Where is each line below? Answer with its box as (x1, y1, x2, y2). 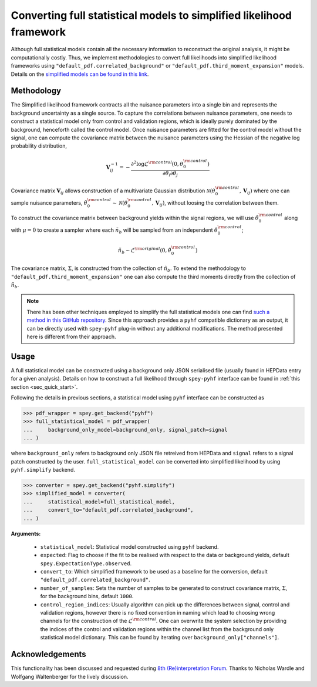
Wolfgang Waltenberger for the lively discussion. (11, 673, 129, 680)
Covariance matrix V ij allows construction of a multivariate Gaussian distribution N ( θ (11, 187, 215, 195)
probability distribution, (11, 142, 68, 149)
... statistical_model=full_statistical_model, (23, 498, 176, 505)
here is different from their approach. (26, 333, 116, 340)
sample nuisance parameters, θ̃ (11, 199, 87, 206)
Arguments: (11, 530, 41, 537)
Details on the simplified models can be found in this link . (11, 71, 149, 78)
